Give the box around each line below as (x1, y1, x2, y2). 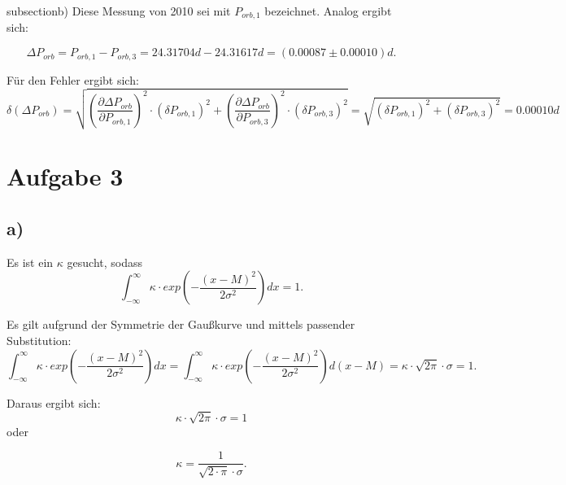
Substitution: (7, 332, 72, 349)
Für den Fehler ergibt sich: (7, 71, 139, 88)
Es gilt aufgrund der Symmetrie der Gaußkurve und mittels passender (7, 316, 355, 333)
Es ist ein (7, 253, 54, 270)
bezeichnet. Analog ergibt (264, 2, 392, 19)
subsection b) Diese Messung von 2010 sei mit (7, 2, 231, 19)
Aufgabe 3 (7, 159, 124, 193)
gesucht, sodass (67, 253, 142, 270)
